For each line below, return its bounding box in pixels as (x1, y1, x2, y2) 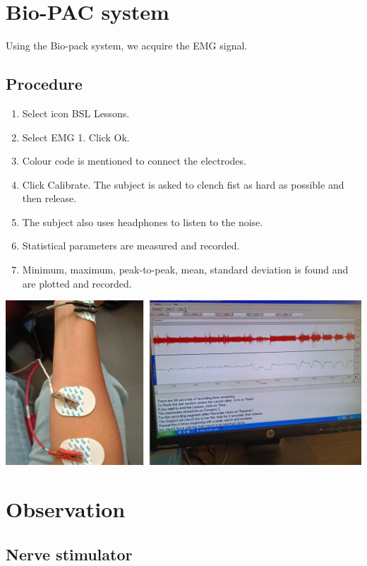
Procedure (6, 73, 83, 95)
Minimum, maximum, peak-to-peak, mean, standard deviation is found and (22, 262, 349, 277)
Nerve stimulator (6, 543, 133, 565)
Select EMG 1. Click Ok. (22, 129, 130, 144)
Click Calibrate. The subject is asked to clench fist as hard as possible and (22, 177, 344, 191)
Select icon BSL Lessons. (22, 105, 130, 120)
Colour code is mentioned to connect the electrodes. (22, 153, 246, 168)
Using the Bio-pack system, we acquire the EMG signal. (6, 38, 248, 53)
